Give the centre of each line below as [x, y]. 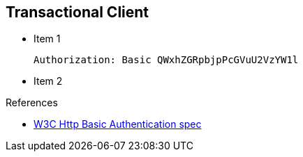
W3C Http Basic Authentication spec [118, 124]
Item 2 [48, 81]
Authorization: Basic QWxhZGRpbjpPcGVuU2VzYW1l [166, 60]
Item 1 [47, 39]
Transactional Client [77, 12]
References [32, 103]
